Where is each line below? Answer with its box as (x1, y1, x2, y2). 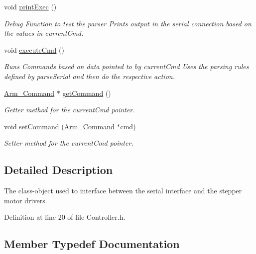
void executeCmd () (4, 44, 64, 55)
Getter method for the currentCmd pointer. (4, 104, 135, 115)
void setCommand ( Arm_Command (4, 121, 115, 131)
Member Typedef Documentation (4, 236, 180, 252)
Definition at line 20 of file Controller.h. (4, 212, 126, 222)
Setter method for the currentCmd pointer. (4, 138, 133, 148)
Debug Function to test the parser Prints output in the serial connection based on (4, 18, 252, 28)
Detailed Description (4, 162, 113, 177)
